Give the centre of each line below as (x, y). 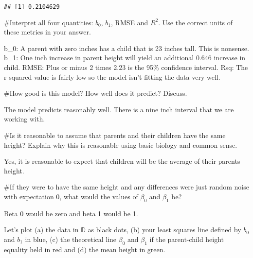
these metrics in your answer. (47, 32)
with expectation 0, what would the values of (71, 196)
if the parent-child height (187, 239)
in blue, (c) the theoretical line (71, 239)
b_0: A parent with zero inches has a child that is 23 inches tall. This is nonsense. (126, 48)
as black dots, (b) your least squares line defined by (164, 230)
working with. (25, 119)
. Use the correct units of (195, 22)
